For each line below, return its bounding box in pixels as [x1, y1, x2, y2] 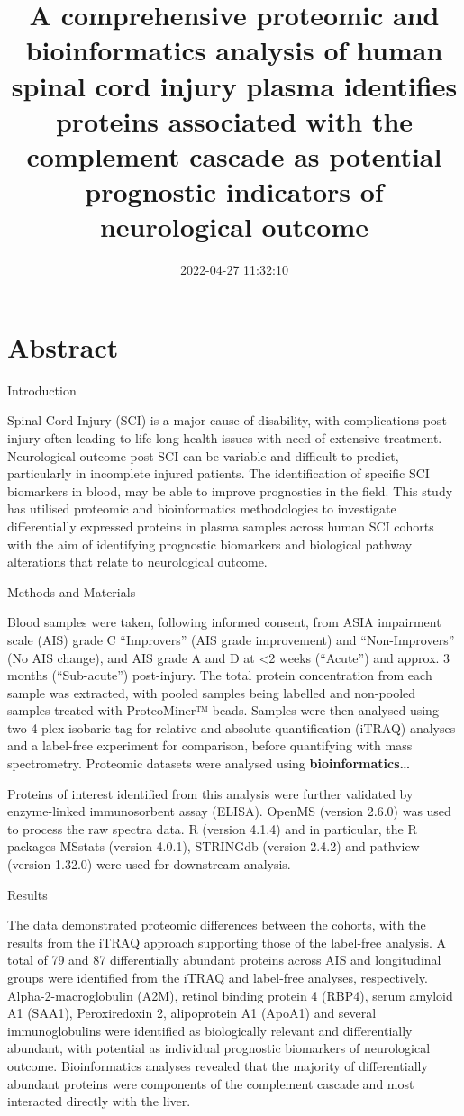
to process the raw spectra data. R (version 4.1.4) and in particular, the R [7, 819, 417, 838]
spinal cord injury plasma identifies [11, 67, 458, 104]
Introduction [7, 380, 77, 399]
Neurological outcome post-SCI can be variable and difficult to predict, [7, 446, 399, 465]
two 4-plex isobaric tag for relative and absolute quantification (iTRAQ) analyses [7, 718, 456, 737]
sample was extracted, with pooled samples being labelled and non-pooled [7, 683, 416, 702]
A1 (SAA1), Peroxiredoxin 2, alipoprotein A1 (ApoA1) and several [7, 1003, 377, 1022]
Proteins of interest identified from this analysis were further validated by [7, 784, 414, 803]
